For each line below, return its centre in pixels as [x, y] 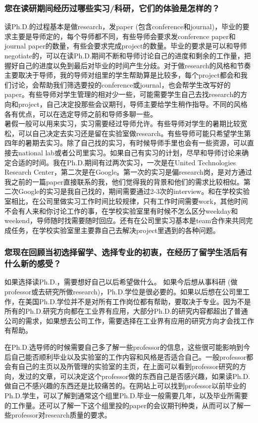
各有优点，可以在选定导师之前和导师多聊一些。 [81, 114]
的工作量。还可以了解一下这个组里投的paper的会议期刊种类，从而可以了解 [124, 405]
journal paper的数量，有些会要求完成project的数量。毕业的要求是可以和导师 [126, 46]
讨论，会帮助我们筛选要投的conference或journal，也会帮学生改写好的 [121, 84]
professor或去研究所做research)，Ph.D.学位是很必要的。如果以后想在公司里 [124, 292]
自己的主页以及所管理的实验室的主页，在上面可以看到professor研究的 [129, 366]
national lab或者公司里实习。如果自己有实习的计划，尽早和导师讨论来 [130, 152]
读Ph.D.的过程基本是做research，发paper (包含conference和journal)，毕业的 [124, 26]
